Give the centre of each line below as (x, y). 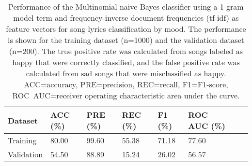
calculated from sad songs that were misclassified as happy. (126, 73)
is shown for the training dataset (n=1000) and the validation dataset (126, 40)
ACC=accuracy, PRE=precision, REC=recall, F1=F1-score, (126, 84)
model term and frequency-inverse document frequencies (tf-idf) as (126, 18)
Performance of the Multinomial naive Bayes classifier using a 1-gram (126, 7)
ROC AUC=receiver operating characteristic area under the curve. (126, 95)
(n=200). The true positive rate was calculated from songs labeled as (126, 51)
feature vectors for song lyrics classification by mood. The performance (126, 29)
